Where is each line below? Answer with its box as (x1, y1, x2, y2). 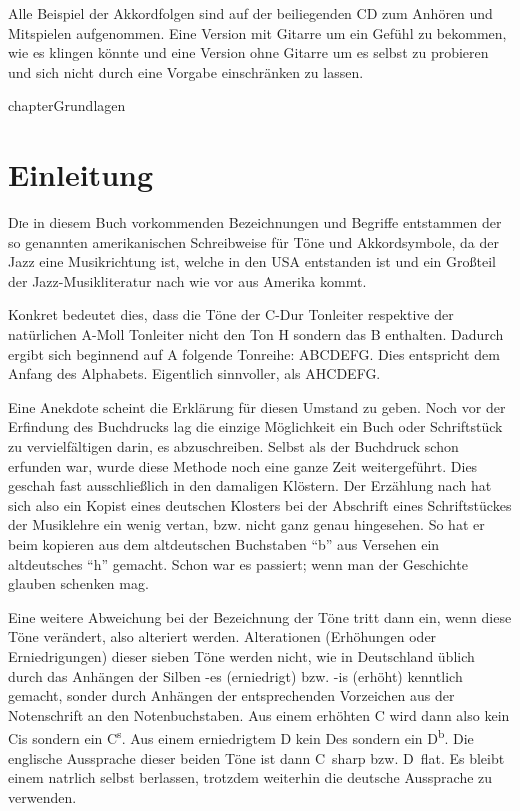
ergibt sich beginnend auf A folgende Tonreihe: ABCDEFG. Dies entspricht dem (8, 343, 500, 364)
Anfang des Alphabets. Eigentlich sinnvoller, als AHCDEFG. (8, 363, 381, 384)
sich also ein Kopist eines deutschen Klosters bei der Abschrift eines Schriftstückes (8, 494, 512, 515)
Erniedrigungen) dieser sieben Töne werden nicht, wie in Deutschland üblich (8, 645, 475, 666)
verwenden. (8, 786, 77, 807)
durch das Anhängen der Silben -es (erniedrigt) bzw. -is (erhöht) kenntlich (8, 665, 463, 686)
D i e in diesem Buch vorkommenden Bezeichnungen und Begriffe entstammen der (8, 212, 502, 233)
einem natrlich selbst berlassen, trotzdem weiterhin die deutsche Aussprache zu (8, 767, 493, 788)
